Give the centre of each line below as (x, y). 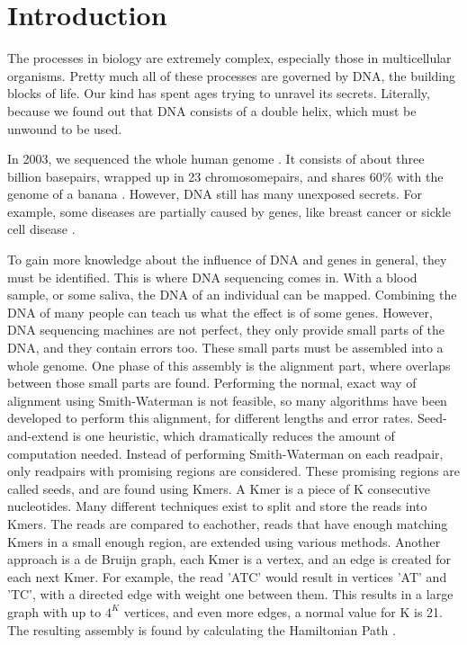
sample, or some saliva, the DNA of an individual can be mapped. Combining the (232, 295)
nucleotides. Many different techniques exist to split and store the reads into (217, 506)
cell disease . (41, 229)
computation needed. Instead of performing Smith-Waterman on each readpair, (225, 453)
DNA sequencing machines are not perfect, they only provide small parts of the (226, 330)
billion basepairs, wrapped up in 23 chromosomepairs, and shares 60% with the (225, 176)
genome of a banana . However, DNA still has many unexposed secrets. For (215, 194)
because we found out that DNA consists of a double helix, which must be (212, 110)
